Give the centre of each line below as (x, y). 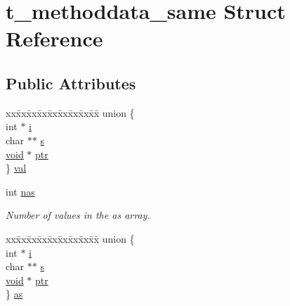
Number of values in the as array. (78, 215)
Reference (54, 38)
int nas (20, 191)
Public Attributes (71, 83)
